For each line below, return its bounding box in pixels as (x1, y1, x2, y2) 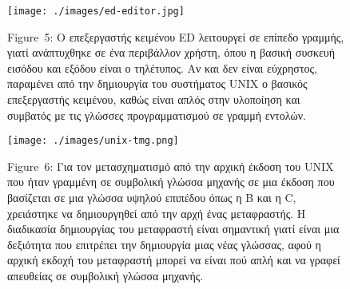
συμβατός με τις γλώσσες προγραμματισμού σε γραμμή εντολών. (7, 106, 306, 123)
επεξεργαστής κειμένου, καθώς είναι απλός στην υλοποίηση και (7, 91, 300, 108)
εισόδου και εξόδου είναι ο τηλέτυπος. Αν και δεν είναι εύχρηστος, (7, 59, 317, 76)
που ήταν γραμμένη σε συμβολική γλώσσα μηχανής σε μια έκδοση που (7, 173, 335, 190)
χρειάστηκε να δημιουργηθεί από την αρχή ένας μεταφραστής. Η (7, 204, 306, 221)
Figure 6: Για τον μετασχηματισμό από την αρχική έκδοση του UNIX (7, 157, 334, 174)
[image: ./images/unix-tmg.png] (7, 135, 179, 147)
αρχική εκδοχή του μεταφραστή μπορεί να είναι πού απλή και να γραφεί (7, 251, 340, 268)
